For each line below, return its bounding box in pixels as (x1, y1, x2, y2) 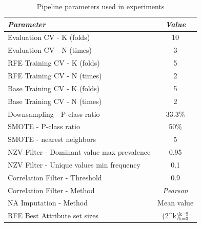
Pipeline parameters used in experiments (36, 1, 165, 11)
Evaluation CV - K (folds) (8, 32, 90, 43)
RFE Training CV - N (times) (8, 70, 102, 80)
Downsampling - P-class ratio (8, 108, 100, 119)
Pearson (163, 184, 188, 195)
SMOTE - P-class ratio (8, 121, 80, 132)
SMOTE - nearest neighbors (8, 134, 96, 145)
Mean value (157, 197, 194, 208)
